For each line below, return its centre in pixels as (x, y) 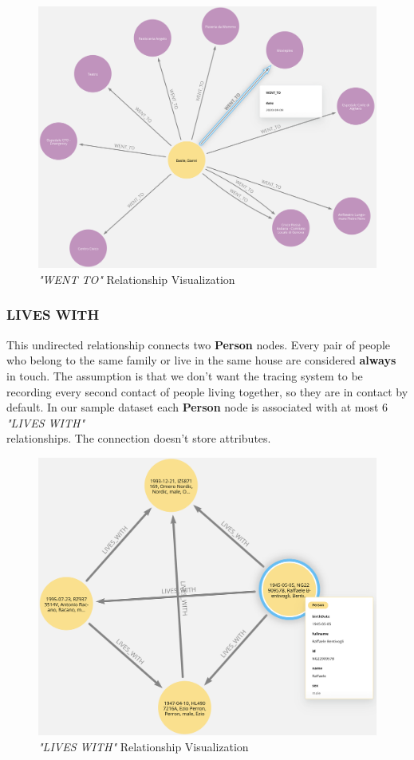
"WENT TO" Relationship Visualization (137, 279)
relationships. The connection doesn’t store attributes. (139, 438)
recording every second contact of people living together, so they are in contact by (207, 391)
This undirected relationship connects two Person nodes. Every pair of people (199, 344)
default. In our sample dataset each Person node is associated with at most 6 (197, 407)
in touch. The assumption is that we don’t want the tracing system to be (185, 375)
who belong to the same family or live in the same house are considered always (201, 360)
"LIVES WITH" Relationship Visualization (144, 746)
